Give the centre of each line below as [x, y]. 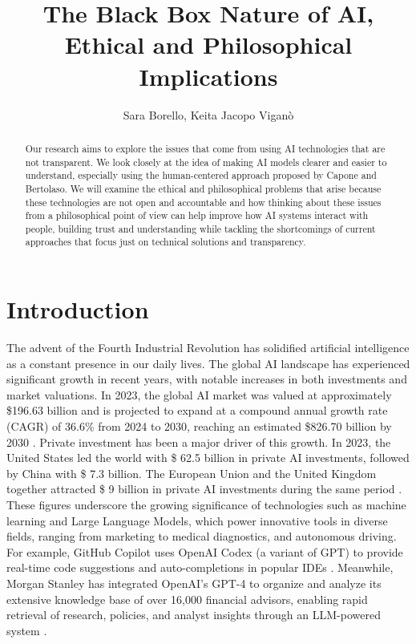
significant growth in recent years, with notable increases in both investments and [207, 379]
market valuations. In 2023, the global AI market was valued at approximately [199, 394]
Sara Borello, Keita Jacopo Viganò [208, 114]
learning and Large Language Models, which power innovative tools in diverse [197, 520]
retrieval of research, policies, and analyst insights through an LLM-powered [194, 615]
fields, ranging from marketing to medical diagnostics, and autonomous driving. [202, 536]
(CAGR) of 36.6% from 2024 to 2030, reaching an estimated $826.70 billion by [199, 426]
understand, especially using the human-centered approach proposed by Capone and [201, 175]
